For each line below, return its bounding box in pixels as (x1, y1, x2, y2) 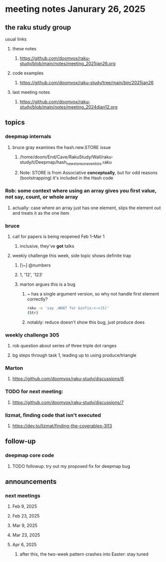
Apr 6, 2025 (12, 542, 37, 548)
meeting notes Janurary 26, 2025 (5, 3, 146, 15)
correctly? (27, 296, 48, 302)
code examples (12, 70, 43, 76)
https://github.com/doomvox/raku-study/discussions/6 (12, 376, 124, 382)
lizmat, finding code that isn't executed (5, 412, 101, 418)
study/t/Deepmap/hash (19, 159, 67, 165)
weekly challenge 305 (5, 332, 59, 338)
